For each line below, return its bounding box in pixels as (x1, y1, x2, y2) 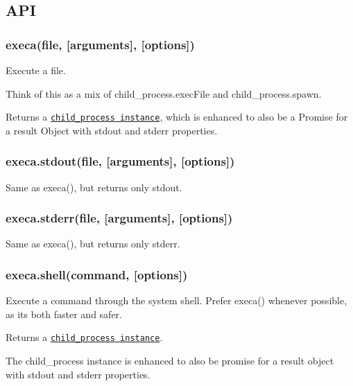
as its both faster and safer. (6, 306, 122, 321)
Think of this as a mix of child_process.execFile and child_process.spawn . (6, 86, 322, 100)
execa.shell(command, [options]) (6, 265, 188, 283)
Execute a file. (6, 63, 66, 77)
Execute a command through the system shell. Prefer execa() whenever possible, (6, 293, 347, 308)
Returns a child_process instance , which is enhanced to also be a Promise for (6, 109, 348, 124)
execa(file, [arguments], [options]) (6, 35, 195, 53)
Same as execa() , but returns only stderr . (6, 236, 180, 251)
